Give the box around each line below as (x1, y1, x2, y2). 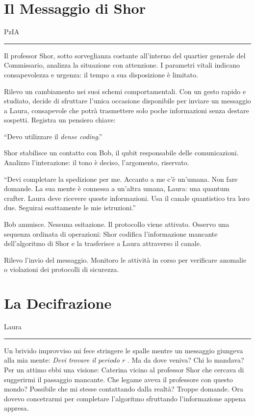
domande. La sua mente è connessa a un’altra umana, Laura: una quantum (4, 183, 229, 194)
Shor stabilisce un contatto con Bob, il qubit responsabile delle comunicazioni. (4, 147, 239, 158)
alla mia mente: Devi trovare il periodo (4, 355, 120, 365)
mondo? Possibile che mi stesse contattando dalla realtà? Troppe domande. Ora (4, 384, 243, 394)
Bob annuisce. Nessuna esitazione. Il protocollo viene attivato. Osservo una (4, 219, 229, 229)
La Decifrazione (4, 293, 112, 313)
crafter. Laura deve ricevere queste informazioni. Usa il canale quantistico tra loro (4, 193, 250, 203)
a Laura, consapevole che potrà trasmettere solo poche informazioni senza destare (4, 105, 249, 115)
